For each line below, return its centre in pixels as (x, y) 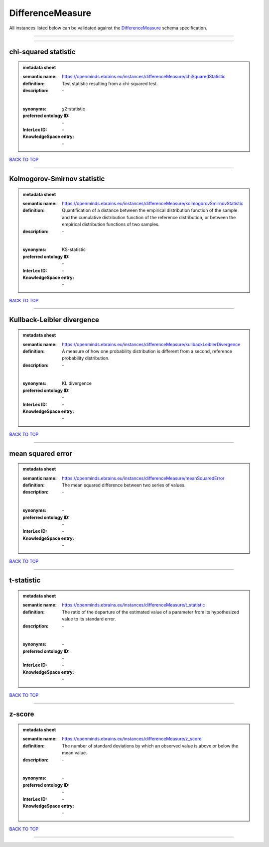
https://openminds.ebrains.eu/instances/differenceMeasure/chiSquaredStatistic (144, 77)
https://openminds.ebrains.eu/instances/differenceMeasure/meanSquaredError (143, 478)
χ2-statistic (74, 109)
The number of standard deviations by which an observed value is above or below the (150, 746)
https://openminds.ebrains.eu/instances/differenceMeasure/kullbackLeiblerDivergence (151, 344)
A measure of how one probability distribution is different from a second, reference (147, 351)
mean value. (74, 753)
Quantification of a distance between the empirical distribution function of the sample (150, 210)
